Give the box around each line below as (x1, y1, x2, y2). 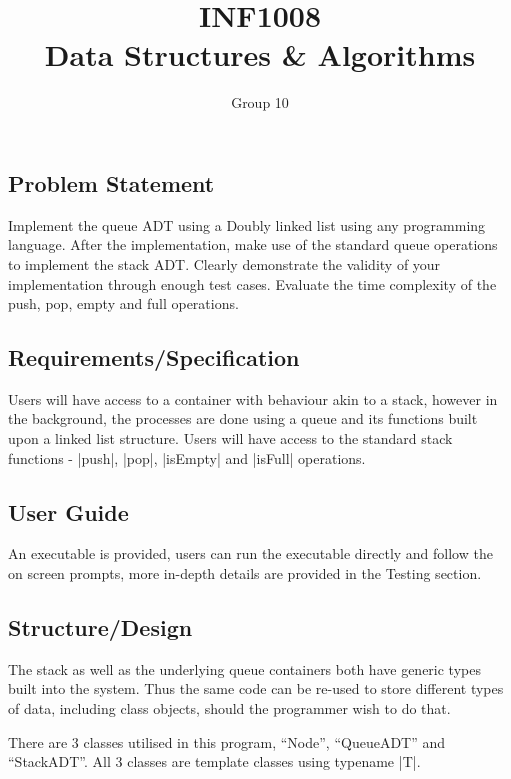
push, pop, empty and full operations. (8, 293, 239, 314)
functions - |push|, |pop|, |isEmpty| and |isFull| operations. (8, 447, 366, 468)
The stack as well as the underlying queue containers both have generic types (8, 658, 481, 679)
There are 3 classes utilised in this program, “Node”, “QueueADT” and (8, 731, 446, 752)
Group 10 (231, 92, 289, 113)
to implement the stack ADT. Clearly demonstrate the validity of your (8, 253, 441, 274)
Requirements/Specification (8, 342, 300, 373)
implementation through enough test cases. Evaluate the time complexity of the (8, 273, 497, 294)
